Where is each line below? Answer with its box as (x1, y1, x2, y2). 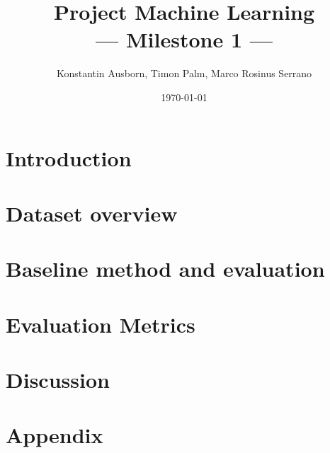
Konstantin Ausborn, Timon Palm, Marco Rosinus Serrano (56, 66, 312, 81)
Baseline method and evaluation (6, 254, 325, 283)
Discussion (6, 365, 110, 394)
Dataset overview (6, 198, 178, 227)
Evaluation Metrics (6, 309, 195, 338)
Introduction (6, 143, 132, 172)
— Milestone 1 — (96, 25, 273, 54)
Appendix (6, 420, 103, 449)
